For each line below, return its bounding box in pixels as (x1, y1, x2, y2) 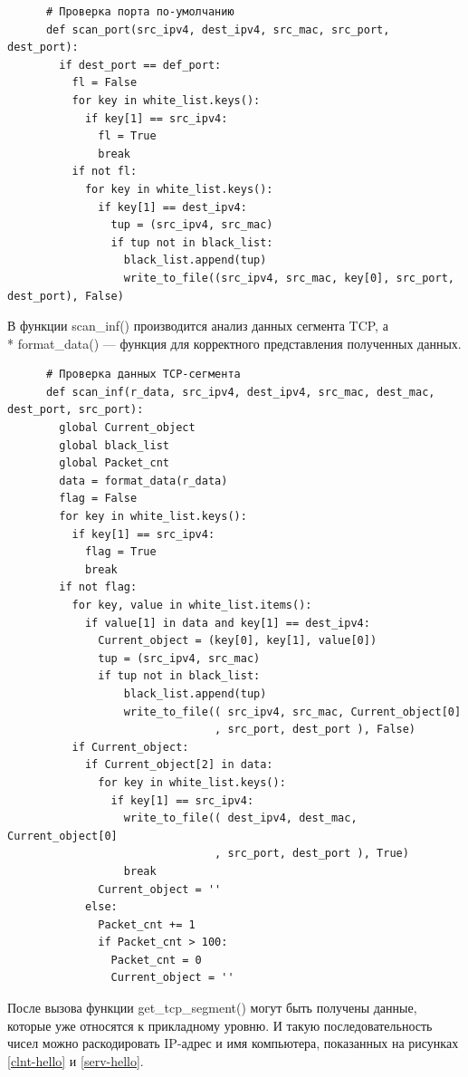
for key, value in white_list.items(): (72, 599, 312, 611)
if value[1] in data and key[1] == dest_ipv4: (84, 616, 370, 630)
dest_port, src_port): (7, 403, 144, 417)
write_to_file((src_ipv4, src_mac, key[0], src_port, (123, 271, 454, 284)
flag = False (59, 492, 138, 505)
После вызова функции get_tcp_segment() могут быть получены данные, (7, 998, 417, 1017)
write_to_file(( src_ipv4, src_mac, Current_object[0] (123, 705, 462, 718)
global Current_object (59, 421, 196, 435)
